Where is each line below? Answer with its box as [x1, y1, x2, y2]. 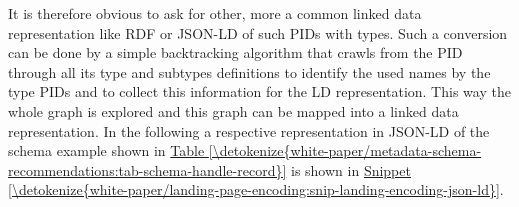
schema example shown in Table [8, 140, 205, 161]
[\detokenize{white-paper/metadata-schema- [208, 140, 482, 161]
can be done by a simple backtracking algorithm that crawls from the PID [8, 42, 463, 63]
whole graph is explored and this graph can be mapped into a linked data [8, 100, 459, 121]
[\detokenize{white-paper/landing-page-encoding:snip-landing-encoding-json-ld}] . [8, 179, 504, 200]
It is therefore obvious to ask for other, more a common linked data [8, 3, 422, 23]
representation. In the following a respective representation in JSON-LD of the [8, 120, 490, 141]
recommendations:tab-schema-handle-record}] [8, 159, 287, 180]
